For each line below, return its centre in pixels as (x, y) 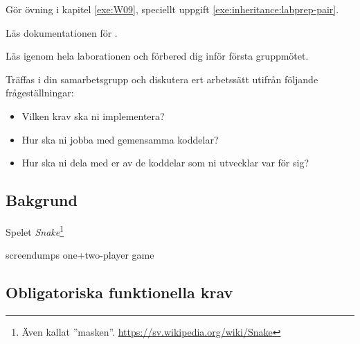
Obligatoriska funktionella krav (119, 292)
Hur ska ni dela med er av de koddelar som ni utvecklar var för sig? (165, 163)
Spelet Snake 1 (35, 230)
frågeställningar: (40, 93)
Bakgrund (42, 200)
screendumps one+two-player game (80, 255)
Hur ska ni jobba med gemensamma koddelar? (120, 139)
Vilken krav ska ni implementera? (93, 115)
